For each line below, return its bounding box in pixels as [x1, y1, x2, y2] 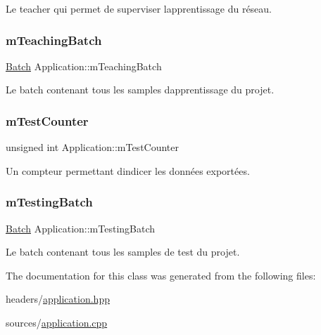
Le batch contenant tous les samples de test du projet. [6, 244, 240, 259]
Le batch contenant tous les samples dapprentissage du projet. [6, 82, 275, 97]
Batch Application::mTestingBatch [6, 221, 156, 235]
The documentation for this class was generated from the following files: [6, 268, 316, 282]
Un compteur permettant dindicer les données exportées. [6, 163, 250, 178]
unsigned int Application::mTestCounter [6, 140, 180, 155]
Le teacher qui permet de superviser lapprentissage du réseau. [6, 1, 272, 15]
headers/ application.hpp [6, 291, 110, 306]
